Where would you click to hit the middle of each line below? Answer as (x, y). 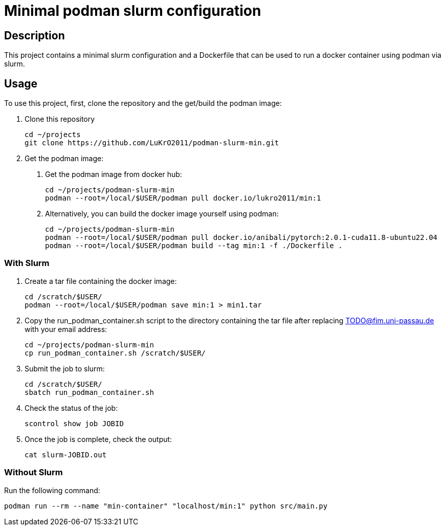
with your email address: (66, 329)
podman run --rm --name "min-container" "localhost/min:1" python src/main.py (166, 506)
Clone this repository (60, 119)
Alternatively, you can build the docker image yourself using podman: (162, 214)
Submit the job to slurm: (65, 368)
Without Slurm (34, 472)
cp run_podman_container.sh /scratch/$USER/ (115, 353)
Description (35, 35)
